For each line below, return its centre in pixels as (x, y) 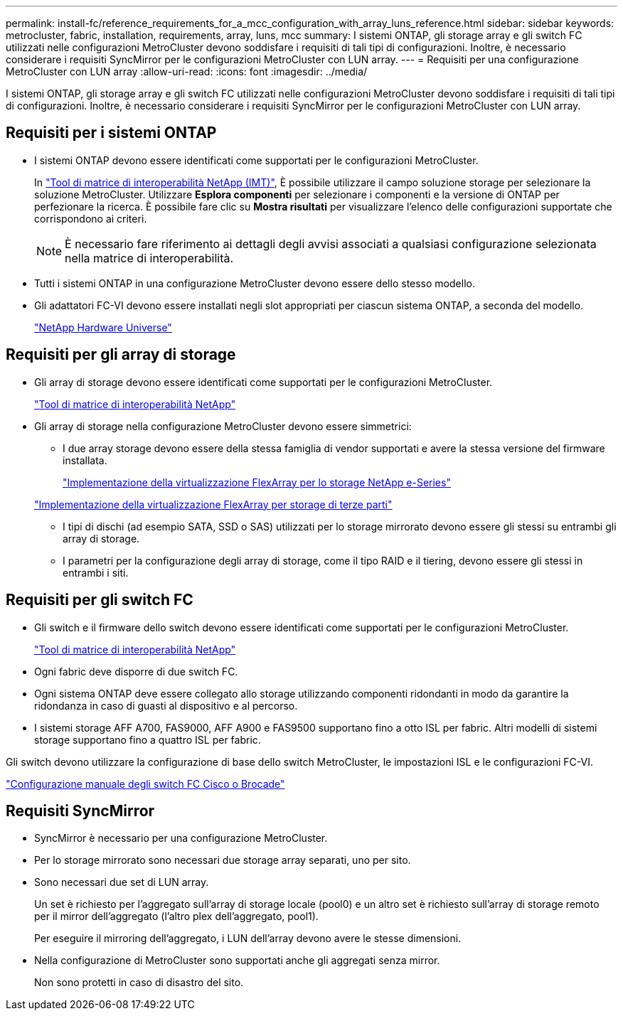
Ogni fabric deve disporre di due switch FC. (136, 671)
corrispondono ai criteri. (91, 218)
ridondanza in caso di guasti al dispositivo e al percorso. (166, 705)
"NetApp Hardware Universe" (103, 327)
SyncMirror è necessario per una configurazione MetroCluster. (181, 838)
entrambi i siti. (96, 572)
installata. (85, 460)
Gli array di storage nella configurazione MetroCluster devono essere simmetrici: (223, 426)
